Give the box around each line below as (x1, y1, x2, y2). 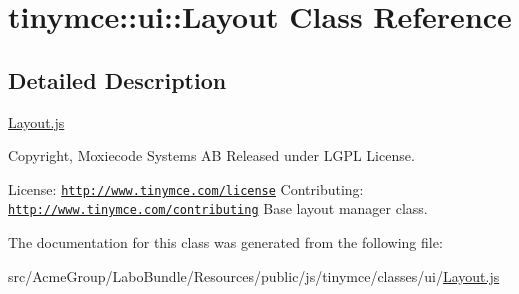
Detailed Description (8, 64, 227, 95)
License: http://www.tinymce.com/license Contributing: (8, 178, 364, 199)
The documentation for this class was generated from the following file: (8, 232, 443, 253)
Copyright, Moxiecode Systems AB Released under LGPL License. (8, 145, 415, 166)
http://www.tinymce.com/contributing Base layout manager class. (8, 198, 428, 219)
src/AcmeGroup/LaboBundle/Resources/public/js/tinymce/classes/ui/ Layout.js (8, 265, 500, 286)
